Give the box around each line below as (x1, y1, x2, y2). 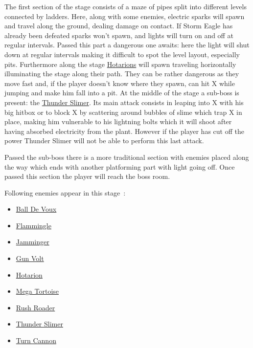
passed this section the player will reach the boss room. (4, 171, 170, 181)
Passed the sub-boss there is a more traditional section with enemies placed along (4, 152, 249, 162)
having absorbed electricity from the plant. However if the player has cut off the (4, 126, 244, 136)
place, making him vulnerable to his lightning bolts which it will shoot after (4, 116, 232, 127)
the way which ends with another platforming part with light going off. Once (4, 161, 235, 172)
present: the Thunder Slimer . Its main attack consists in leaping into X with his (4, 97, 244, 107)
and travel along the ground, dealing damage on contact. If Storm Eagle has (4, 21, 233, 31)
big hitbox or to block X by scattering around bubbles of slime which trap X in (4, 107, 242, 117)
